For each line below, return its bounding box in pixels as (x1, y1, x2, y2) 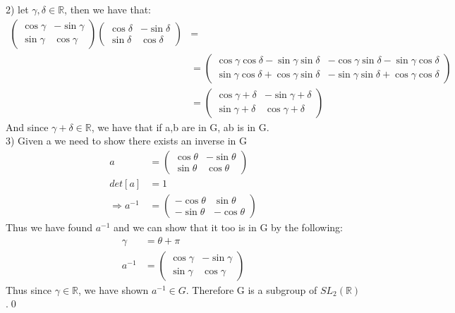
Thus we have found (6, 219, 92, 234)
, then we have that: (64, 2, 151, 16)
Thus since (6, 282, 52, 297)
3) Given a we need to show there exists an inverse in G (6, 133, 247, 148)
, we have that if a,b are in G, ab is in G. (91, 119, 269, 134)
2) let (6, 2, 29, 16)
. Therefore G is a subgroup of (186, 282, 317, 297)
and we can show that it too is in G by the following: (114, 219, 343, 234)
